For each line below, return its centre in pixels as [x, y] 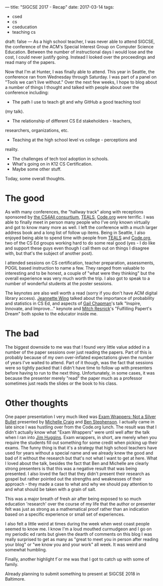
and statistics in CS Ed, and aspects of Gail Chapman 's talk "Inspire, [73, 303]
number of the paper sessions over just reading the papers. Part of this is [78, 352]
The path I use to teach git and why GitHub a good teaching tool [76, 102]
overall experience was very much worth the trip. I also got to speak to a [77, 278]
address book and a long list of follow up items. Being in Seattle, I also [75, 232]
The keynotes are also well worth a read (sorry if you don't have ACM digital [81, 293]
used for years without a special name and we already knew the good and [79, 453]
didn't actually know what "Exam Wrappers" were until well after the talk [77, 432]
